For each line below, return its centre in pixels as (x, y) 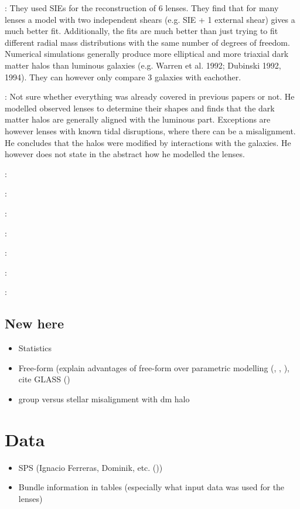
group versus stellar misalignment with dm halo (104, 398)
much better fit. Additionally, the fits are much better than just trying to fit (142, 31)
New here (34, 323)
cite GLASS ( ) (44, 379)
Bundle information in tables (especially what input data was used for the (151, 487)
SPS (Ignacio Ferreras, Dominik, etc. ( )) (91, 467)
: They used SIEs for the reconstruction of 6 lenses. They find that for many (142, 8)
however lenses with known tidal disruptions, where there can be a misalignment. (150, 130)
